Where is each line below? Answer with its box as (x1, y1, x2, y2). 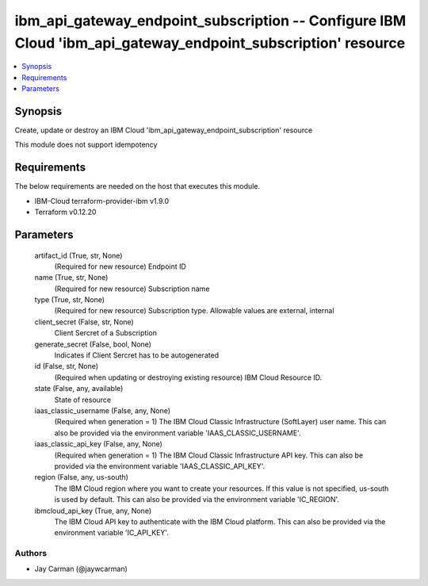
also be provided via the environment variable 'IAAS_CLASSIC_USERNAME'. (54, 428, 301, 438)
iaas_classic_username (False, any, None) (34, 405, 170, 416)
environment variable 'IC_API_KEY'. (54, 528, 170, 538)
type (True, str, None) (34, 295, 105, 304)
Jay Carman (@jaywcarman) (34, 564, 128, 574)
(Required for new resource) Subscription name (54, 284, 210, 293)
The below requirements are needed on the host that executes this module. (14, 182, 261, 191)
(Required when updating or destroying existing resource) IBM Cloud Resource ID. (54, 373, 323, 382)
